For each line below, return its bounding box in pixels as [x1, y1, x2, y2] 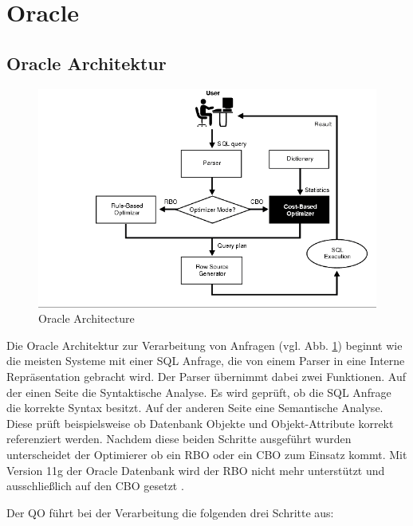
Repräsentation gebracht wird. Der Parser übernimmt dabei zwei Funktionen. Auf [6, 367, 406, 384]
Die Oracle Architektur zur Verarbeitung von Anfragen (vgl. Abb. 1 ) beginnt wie [6, 336, 403, 353]
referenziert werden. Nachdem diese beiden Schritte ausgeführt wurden [6, 430, 352, 447]
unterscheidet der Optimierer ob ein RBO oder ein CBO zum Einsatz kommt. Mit [6, 446, 407, 462]
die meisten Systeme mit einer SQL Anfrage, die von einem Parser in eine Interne [6, 352, 405, 369]
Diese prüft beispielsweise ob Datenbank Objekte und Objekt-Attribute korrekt [6, 414, 394, 431]
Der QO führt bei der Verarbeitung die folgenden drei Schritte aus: [6, 504, 334, 520]
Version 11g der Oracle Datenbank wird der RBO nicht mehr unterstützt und [6, 461, 385, 478]
